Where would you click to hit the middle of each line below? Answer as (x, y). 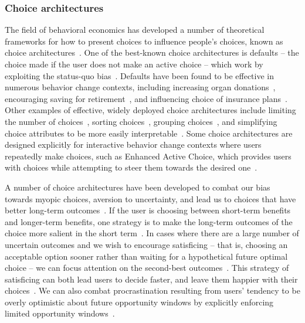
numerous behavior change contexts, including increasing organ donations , (140, 87)
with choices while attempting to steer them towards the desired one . (131, 167)
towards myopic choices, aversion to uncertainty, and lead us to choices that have (150, 198)
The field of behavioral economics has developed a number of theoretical (135, 30)
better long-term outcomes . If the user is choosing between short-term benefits (148, 210)
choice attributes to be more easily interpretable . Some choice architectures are (149, 133)
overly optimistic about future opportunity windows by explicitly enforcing (139, 302)
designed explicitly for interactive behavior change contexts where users (133, 144)
